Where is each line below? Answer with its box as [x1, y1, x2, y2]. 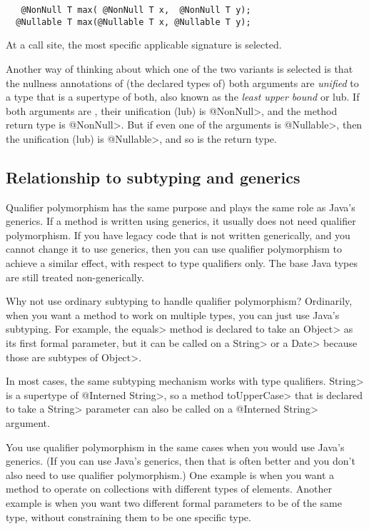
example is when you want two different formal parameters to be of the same [6, 495, 342, 510]
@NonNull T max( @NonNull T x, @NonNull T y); [21, 5, 251, 15]
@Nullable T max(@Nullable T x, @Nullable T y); [16, 16, 251, 27]
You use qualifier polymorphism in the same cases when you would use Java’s [6, 439, 345, 454]
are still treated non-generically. [6, 269, 144, 284]
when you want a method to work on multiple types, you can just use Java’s [6, 307, 340, 322]
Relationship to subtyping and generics [6, 166, 300, 188]
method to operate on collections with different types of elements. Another [6, 481, 332, 496]
